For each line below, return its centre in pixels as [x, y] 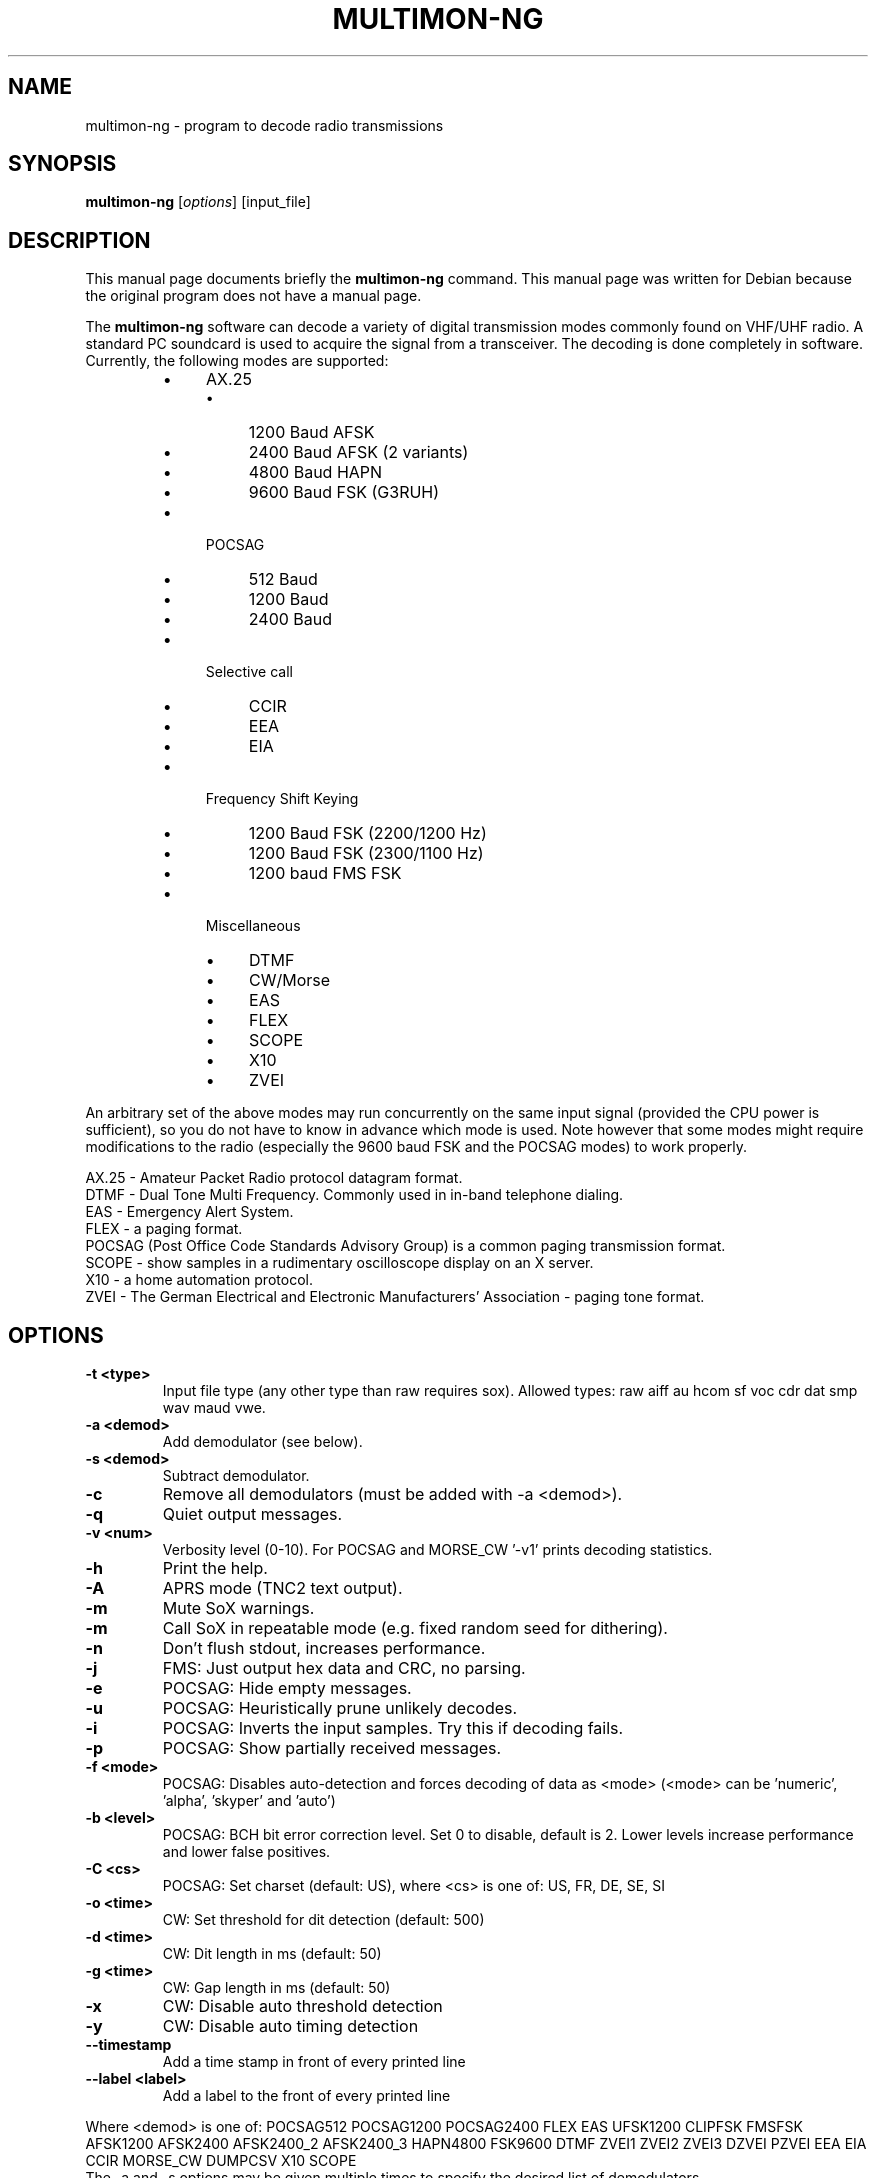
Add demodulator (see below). [262, 1442]
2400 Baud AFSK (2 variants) [358, 452]
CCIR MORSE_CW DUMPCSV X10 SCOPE [221, 2161]
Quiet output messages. [252, 1514]
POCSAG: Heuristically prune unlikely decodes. [340, 1708]
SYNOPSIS [62, 164]
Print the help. [215, 1568]
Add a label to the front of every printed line [306, 2096]
